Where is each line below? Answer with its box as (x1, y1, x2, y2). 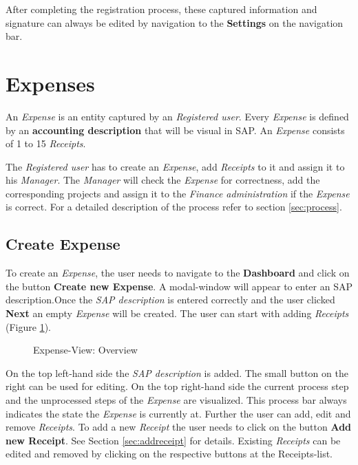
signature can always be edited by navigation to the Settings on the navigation (6, 15, 344, 30)
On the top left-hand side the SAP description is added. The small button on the (6, 365, 348, 380)
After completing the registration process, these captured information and (6, 2, 317, 16)
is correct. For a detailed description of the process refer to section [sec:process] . (6, 199, 342, 214)
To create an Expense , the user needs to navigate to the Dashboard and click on (6, 266, 350, 280)
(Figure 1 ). (6, 319, 51, 334)
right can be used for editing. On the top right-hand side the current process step (6, 379, 349, 393)
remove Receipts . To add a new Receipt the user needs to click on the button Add (6, 420, 352, 434)
